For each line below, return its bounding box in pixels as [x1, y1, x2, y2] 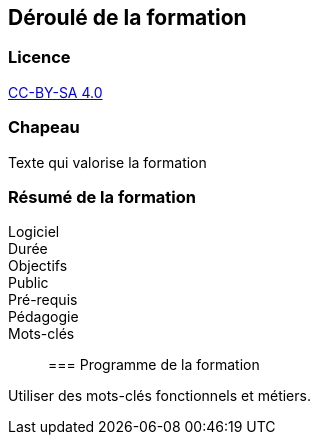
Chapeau [8, 117, 80, 138]
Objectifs [8, 257, 68, 275]
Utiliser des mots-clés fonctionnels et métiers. [8, 387, 311, 405]
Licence [8, 47, 71, 68]
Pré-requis [8, 291, 78, 309]
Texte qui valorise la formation [8, 153, 207, 171]
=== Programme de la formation [48, 356, 260, 374]
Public [8, 274, 49, 292]
